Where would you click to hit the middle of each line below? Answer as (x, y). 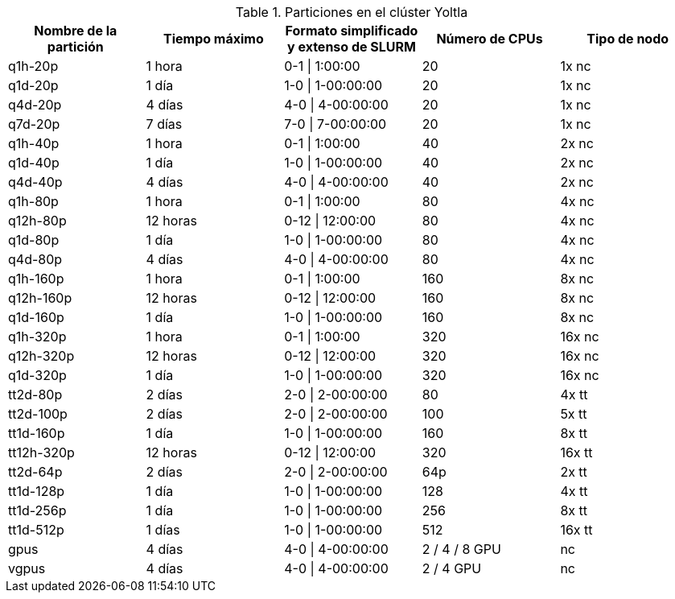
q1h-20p (33, 66)
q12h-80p (37, 221)
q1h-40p (34, 143)
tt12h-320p (41, 452)
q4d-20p (35, 105)
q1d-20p (33, 85)
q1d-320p (37, 375)
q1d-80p (34, 240)
